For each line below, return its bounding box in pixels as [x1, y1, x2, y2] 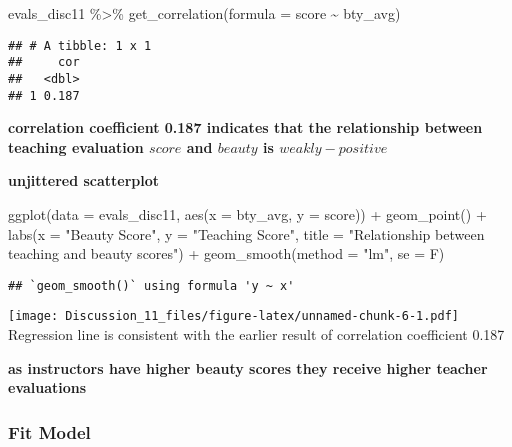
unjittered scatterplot [8, 170, 160, 191]
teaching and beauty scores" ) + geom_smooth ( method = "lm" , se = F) [8, 243, 445, 264]
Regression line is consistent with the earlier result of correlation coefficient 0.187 [8, 324, 505, 345]
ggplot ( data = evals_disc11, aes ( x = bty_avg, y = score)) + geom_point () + [8, 204, 487, 224]
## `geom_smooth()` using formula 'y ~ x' [8, 278, 295, 293]
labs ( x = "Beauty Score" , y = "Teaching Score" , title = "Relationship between [8, 223, 485, 244]
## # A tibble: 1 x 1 [8, 38, 152, 53]
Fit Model [8, 419, 91, 444]
